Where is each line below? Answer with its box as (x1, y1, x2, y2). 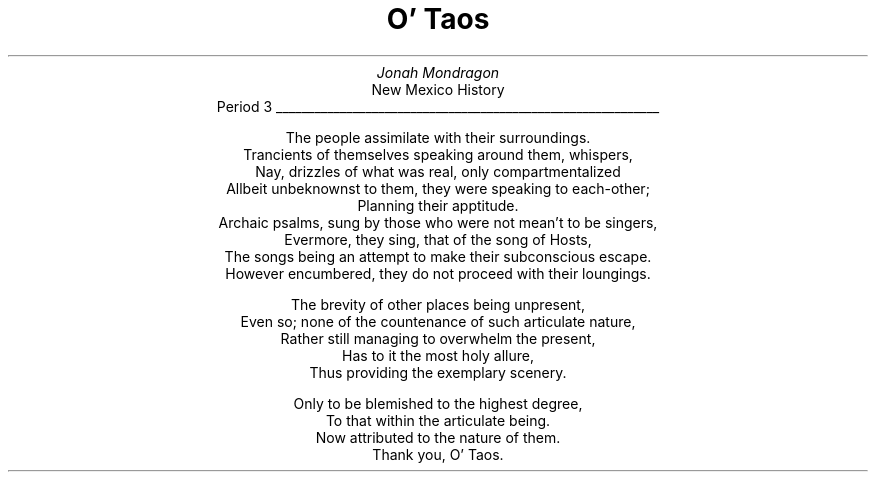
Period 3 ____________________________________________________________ (216, 97, 660, 115)
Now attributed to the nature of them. (315, 428, 561, 446)
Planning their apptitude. (357, 196, 519, 214)
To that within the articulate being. (325, 411, 551, 429)
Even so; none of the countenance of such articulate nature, (240, 312, 636, 330)
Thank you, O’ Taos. (372, 445, 504, 463)
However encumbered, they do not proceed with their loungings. (225, 264, 651, 282)
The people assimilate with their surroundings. (285, 128, 591, 146)
